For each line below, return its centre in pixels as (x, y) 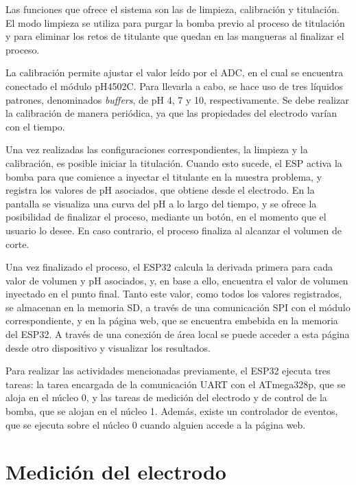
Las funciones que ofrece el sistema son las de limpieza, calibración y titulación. (173, 9)
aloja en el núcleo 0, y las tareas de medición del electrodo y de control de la (166, 397)
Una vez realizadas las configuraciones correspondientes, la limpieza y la (157, 149)
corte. (17, 244)
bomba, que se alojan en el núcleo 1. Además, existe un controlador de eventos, (172, 411)
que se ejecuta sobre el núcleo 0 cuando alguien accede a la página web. (156, 424)
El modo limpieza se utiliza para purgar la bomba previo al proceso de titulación (175, 22)
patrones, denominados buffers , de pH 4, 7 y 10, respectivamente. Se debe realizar (177, 99)
